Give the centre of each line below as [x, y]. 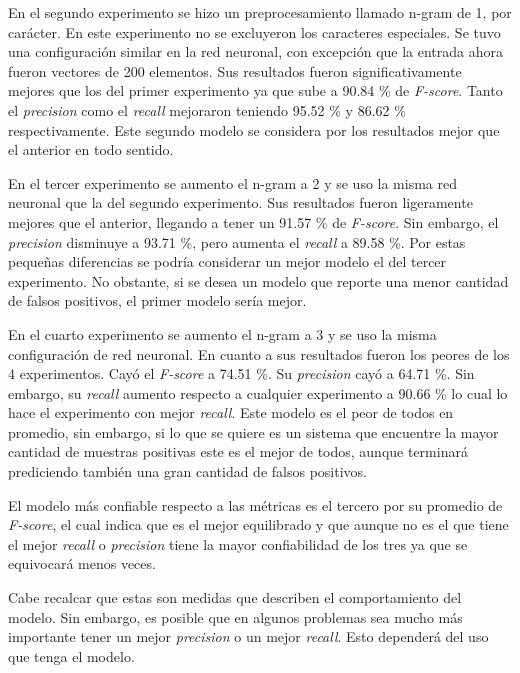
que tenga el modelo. [71, 655]
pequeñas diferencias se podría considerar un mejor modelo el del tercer [227, 261]
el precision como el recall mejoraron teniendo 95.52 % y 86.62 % [207, 109]
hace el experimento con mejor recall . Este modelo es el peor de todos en [231, 412]
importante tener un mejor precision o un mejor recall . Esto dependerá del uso [248, 636]
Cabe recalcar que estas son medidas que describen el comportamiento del [235, 597]
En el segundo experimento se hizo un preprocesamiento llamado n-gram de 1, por [260, 12]
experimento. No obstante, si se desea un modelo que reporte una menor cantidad [258, 280]
